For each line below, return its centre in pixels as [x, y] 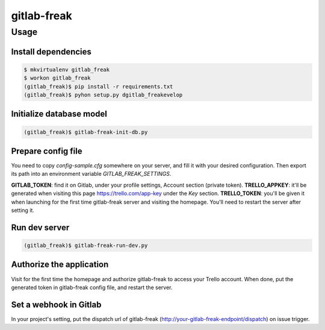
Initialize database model [59, 114]
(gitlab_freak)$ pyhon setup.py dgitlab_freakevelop [103, 95]
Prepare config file [47, 151]
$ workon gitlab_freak [57, 78]
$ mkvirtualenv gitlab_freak [67, 70]
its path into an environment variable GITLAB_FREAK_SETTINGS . [91, 174]
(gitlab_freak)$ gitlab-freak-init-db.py [86, 132]
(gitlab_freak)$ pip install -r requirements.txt [98, 86]
